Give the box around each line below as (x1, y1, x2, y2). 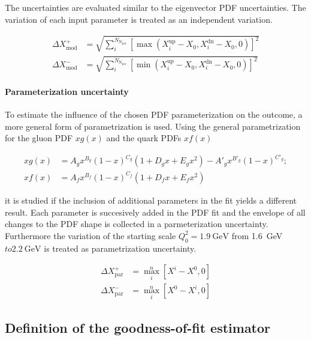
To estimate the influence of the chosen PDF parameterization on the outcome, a (5, 108, 303, 121)
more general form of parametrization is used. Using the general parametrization (5, 120, 301, 132)
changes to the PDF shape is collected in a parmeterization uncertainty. (5, 217, 268, 230)
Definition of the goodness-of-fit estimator (5, 318, 271, 337)
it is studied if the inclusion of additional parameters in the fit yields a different (5, 193, 297, 206)
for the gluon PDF (5, 132, 73, 144)
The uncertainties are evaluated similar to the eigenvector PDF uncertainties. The (5, 1, 306, 13)
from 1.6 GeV (231, 229, 283, 241)
